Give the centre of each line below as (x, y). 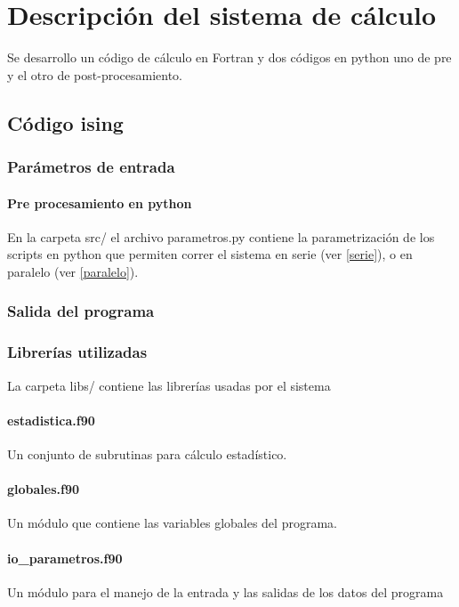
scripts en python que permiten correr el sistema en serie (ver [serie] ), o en (210, 254)
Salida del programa (81, 311)
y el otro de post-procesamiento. (95, 74)
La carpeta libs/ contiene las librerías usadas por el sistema (169, 385)
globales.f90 (44, 489)
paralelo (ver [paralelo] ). (73, 271)
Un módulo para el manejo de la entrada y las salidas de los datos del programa (225, 591)
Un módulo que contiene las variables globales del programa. (172, 523)
